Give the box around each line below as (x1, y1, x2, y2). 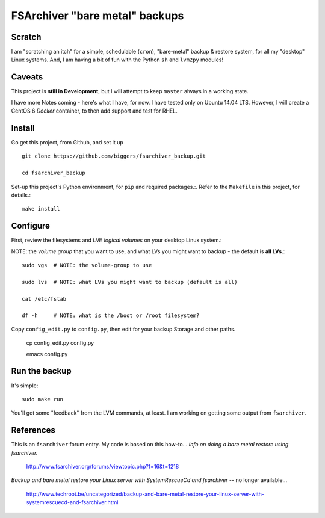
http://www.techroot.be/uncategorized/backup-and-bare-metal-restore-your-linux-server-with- (26, 490, 265, 498)
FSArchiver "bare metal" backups (11, 9, 184, 22)
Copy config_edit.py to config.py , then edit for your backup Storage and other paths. (11, 325, 236, 333)
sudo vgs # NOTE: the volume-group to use (22, 262, 152, 269)
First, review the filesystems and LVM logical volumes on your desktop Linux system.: (11, 236, 222, 244)
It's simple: (11, 382, 39, 389)
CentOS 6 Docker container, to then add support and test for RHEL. (11, 107, 178, 114)
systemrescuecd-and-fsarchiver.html (26, 499, 119, 506)
